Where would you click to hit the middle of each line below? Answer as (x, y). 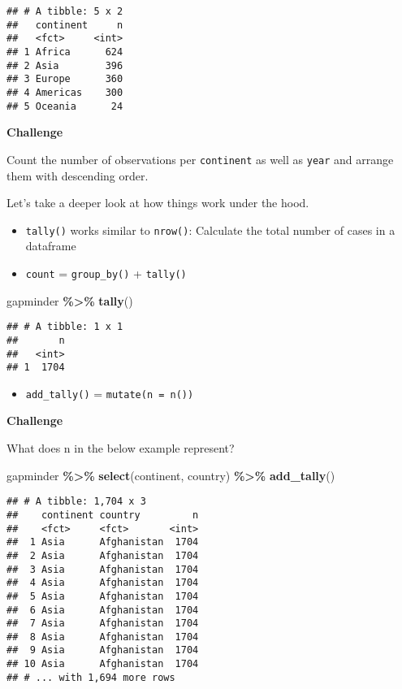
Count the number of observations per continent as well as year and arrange (200, 159)
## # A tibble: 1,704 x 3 (76, 502)
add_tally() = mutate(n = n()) (110, 393)
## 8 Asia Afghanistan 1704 (103, 637)
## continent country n (103, 515)
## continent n (65, 25)
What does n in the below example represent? (121, 448)
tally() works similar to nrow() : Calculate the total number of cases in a (210, 230)
